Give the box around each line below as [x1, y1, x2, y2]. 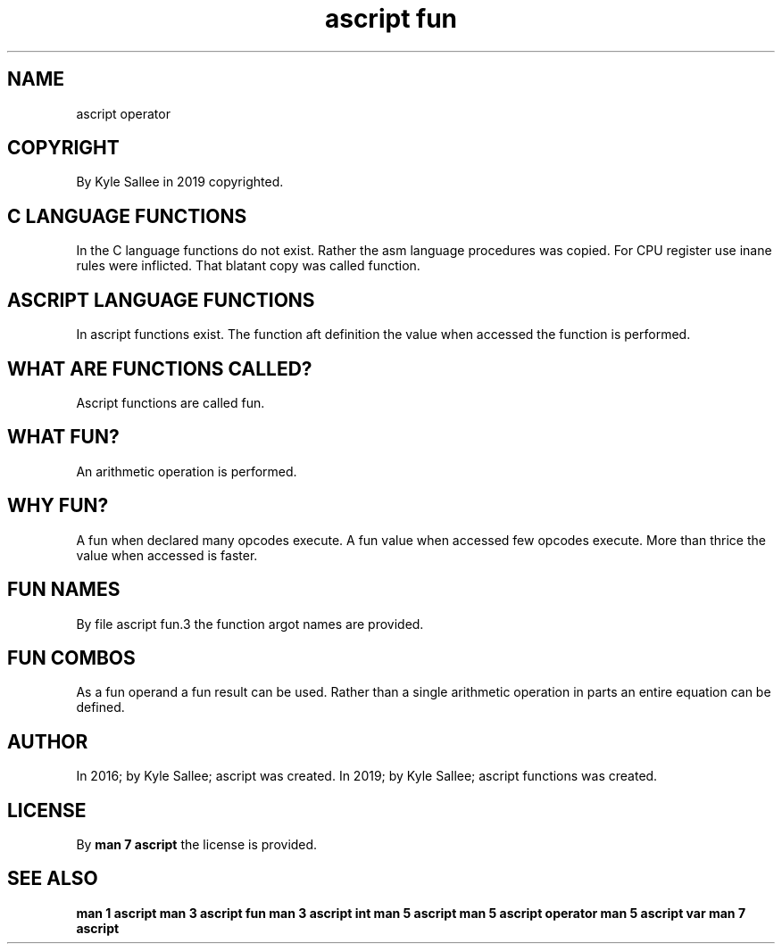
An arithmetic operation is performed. [76, 463, 297, 479]
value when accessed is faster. [76, 547, 258, 563]
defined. [76, 699, 125, 715]
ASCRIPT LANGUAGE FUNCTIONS [7, 288, 315, 311]
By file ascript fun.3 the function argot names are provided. [76, 616, 424, 632]
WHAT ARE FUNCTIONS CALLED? [7, 357, 312, 380]
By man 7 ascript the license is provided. [76, 837, 318, 853]
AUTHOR [7, 730, 88, 753]
